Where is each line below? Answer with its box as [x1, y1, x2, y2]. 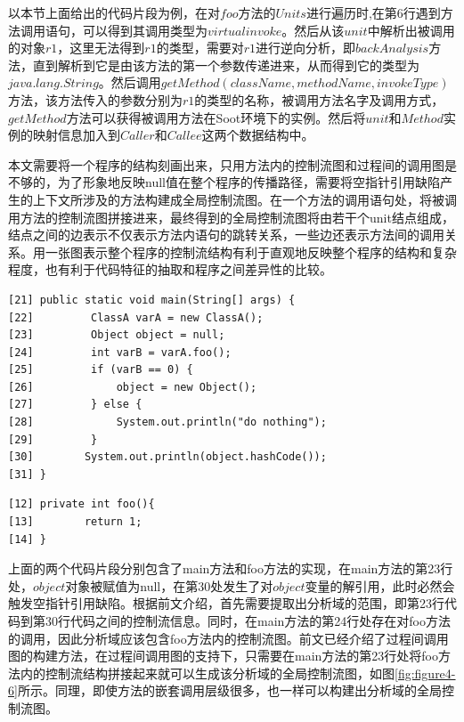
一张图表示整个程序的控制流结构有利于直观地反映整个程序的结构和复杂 [45, 242, 457, 261]
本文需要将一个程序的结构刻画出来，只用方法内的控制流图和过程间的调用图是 [8, 155, 457, 174]
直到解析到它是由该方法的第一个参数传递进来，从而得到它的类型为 [32, 55, 419, 74]
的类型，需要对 [156, 38, 244, 57]
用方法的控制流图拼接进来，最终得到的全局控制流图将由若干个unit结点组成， [8, 207, 454, 226]
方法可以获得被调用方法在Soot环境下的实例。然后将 [66, 108, 366, 126]
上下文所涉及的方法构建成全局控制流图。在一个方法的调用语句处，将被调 [32, 190, 457, 208]
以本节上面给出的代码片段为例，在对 [8, 4, 220, 21]
